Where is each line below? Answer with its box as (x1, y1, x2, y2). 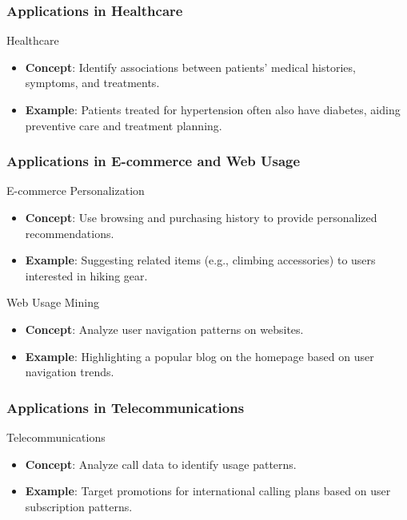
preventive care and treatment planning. (25, 117, 222, 133)
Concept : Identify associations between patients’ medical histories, (25, 58, 356, 75)
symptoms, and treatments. (25, 74, 160, 91)
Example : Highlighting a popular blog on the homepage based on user (25, 347, 374, 364)
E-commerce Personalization (6, 182, 145, 199)
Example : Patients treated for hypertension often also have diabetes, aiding (25, 101, 401, 117)
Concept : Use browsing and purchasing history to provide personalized (25, 209, 377, 225)
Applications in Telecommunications (6, 397, 245, 417)
